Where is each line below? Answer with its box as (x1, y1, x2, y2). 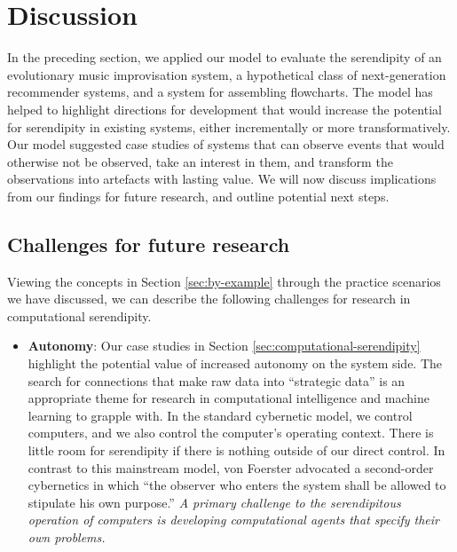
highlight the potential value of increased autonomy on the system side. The (28, 354, 443, 373)
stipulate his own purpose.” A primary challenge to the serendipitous (28, 493, 401, 511)
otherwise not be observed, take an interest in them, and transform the (7, 152, 393, 170)
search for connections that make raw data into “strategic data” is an (28, 371, 406, 390)
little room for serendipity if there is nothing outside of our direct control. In (28, 441, 445, 460)
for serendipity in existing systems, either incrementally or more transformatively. (7, 117, 451, 136)
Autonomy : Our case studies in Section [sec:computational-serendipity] (28, 336, 421, 355)
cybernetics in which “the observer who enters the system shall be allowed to (28, 476, 446, 494)
